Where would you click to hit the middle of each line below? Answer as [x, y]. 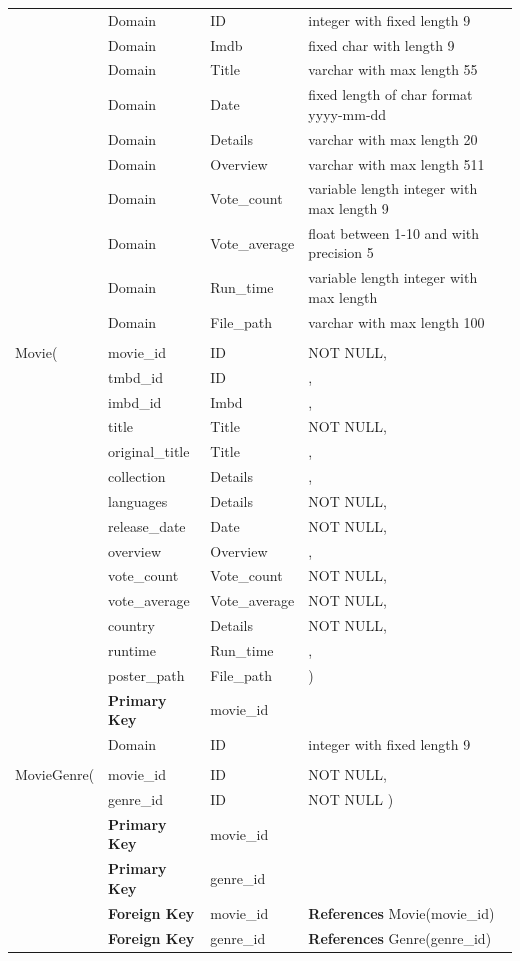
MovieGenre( [55, 774]
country [131, 625]
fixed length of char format [390, 94]
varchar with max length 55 [393, 69]
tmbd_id [135, 376]
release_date [147, 525]
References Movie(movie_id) [401, 912]
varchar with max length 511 [396, 163]
